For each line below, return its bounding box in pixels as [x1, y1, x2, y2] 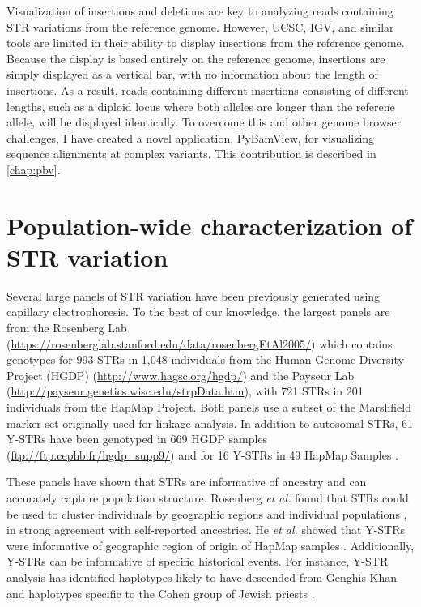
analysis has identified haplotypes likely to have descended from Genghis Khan [6, 568, 398, 585]
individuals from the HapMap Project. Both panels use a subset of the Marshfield [6, 399, 411, 415]
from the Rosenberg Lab [6, 319, 127, 336]
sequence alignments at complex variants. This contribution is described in [6, 145, 376, 162]
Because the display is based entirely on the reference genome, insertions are [6, 49, 385, 66]
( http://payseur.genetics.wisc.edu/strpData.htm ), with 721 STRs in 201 [6, 383, 364, 400]
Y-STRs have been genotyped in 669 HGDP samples [6, 430, 268, 447]
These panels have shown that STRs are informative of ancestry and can [6, 473, 367, 490]
